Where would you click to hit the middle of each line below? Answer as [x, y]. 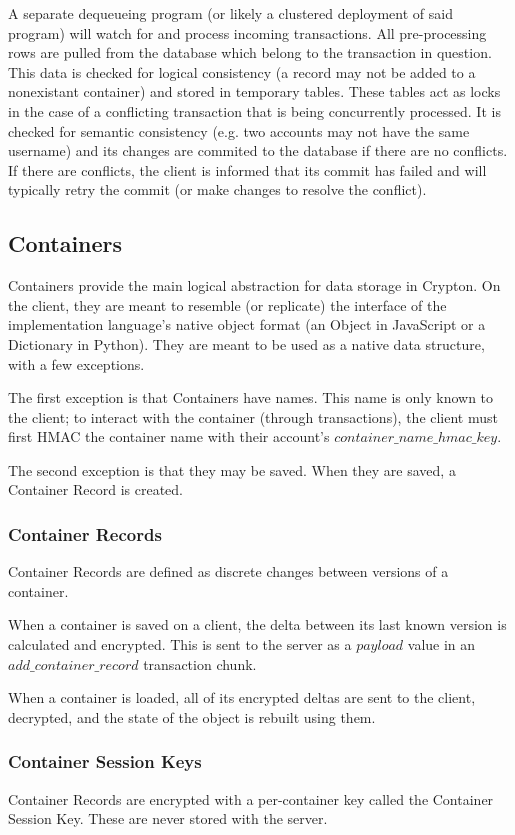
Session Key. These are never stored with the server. [168, 818]
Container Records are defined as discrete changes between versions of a [228, 571]
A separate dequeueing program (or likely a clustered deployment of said [230, 13]
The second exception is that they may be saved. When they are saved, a [232, 469]
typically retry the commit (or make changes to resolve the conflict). [217, 189]
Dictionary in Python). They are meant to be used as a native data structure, [246, 343]
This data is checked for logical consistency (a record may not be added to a [242, 71]
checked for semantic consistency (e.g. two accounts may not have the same [239, 130]
